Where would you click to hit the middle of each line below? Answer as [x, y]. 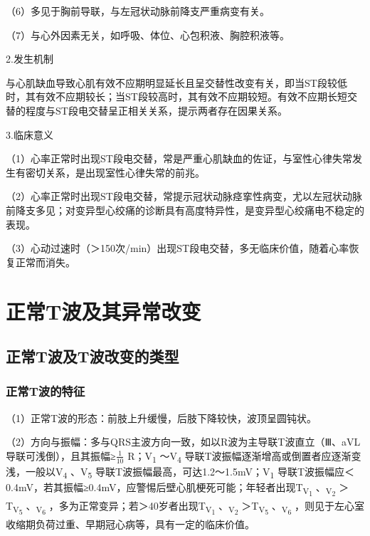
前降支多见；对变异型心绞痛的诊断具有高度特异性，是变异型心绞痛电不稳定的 [185, 210]
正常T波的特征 [46, 391]
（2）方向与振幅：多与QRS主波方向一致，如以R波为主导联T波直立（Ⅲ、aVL [183, 442]
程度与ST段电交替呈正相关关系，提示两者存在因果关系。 [156, 110]
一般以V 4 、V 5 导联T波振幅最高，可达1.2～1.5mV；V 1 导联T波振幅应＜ [190, 472]
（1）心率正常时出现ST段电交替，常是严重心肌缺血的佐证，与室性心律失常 [179, 158]
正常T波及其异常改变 [104, 311]
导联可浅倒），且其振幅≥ [61, 455]
